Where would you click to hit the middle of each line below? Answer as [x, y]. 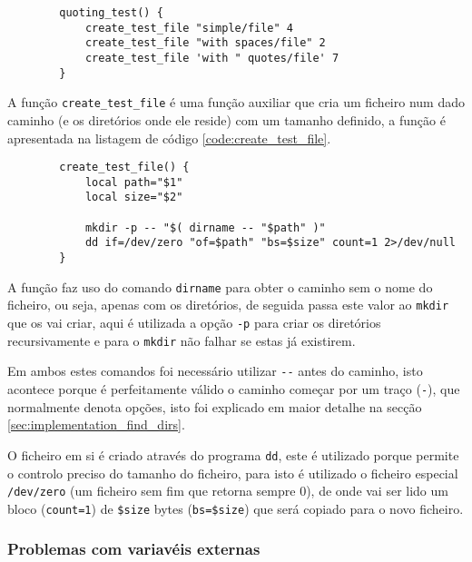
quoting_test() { [111, 13]
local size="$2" [134, 197]
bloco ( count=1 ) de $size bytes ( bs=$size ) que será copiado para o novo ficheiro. [236, 508]
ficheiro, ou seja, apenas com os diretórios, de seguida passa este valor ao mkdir [228, 305]
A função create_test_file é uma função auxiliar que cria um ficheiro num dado [236, 102]
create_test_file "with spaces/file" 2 [205, 43]
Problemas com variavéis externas [134, 549]
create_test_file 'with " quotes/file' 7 [212, 58]
